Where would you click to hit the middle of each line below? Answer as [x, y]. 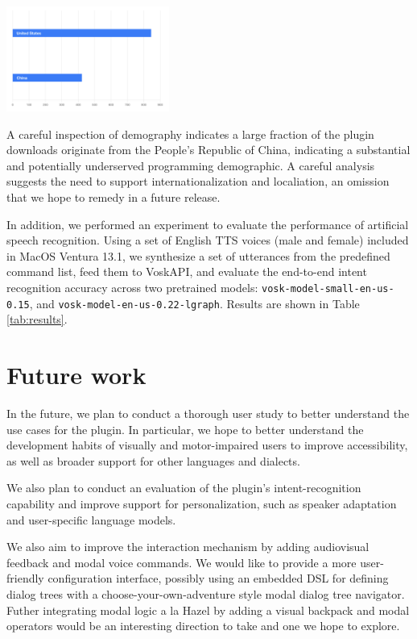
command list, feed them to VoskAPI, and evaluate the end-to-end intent [187, 271]
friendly [25, 578]
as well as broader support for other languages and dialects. [153, 460]
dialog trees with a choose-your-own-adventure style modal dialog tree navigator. [206, 593]
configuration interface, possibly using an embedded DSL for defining [218, 578]
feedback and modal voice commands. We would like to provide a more [182, 562]
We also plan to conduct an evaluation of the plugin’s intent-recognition [184, 488]
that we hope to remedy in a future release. [114, 197]
